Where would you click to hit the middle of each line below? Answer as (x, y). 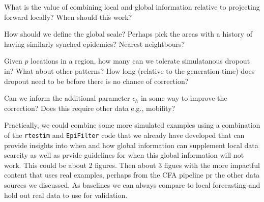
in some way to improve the (184, 98)
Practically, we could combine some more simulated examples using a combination (132, 125)
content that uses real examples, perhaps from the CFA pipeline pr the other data (132, 175)
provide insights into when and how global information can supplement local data (131, 145)
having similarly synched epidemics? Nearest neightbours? (95, 44)
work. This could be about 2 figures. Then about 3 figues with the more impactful (132, 165)
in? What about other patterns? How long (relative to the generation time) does (129, 70)
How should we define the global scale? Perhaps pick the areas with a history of (128, 34)
